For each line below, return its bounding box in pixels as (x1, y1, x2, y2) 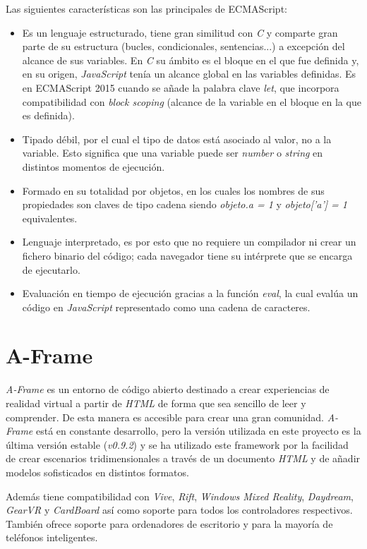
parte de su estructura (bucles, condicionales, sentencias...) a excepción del (22, 39, 345, 54)
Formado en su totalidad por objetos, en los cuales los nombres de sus (22, 183, 325, 198)
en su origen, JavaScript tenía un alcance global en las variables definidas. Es (22, 66, 356, 81)
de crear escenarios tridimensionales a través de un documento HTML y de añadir (6, 451, 361, 466)
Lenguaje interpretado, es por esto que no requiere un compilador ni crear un (22, 234, 356, 249)
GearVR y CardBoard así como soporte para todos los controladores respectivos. (6, 502, 353, 517)
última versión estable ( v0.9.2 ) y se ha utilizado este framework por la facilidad (6, 437, 349, 452)
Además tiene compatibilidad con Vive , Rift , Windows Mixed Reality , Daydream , (6, 488, 354, 503)
